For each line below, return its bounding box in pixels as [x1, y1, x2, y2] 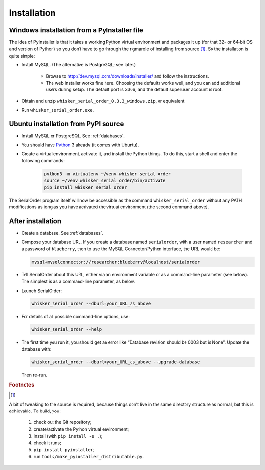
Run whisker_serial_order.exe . [21, 107, 94, 113]
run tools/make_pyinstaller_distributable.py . [33, 454, 144, 460]
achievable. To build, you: [9, 408, 61, 414]
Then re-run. [21, 372, 48, 378]
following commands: [21, 158, 65, 164]
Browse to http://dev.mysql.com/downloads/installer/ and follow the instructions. [46, 73, 209, 79]
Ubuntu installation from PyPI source [9, 120, 124, 128]
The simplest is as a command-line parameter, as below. [21, 278, 135, 285]
